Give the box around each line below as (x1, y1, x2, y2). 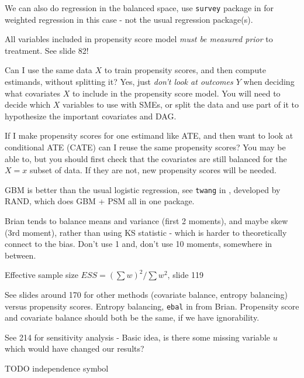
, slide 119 (167, 269, 204, 281)
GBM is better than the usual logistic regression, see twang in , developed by (5, 183, 281, 195)
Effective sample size (5, 269, 78, 281)
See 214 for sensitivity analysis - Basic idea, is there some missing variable (5, 331, 270, 343)
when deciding (243, 75, 295, 88)
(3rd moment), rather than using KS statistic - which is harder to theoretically (5, 226, 287, 238)
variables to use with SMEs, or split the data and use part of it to (63, 98, 299, 111)
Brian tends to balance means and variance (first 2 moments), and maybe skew (5, 215, 288, 227)
